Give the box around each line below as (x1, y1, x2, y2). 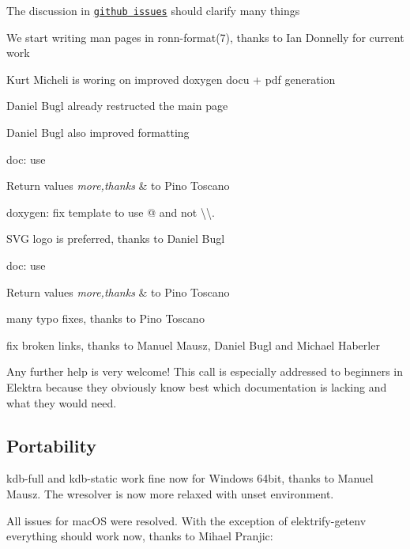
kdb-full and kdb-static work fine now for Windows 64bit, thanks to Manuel (6, 470, 374, 487)
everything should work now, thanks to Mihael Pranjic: (6, 528, 273, 544)
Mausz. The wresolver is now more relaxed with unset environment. (6, 485, 334, 502)
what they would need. (6, 394, 117, 411)
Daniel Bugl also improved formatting (6, 124, 190, 141)
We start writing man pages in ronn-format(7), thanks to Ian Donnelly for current (6, 28, 404, 45)
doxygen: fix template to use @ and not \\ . (6, 203, 215, 220)
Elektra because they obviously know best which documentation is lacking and (6, 378, 387, 395)
